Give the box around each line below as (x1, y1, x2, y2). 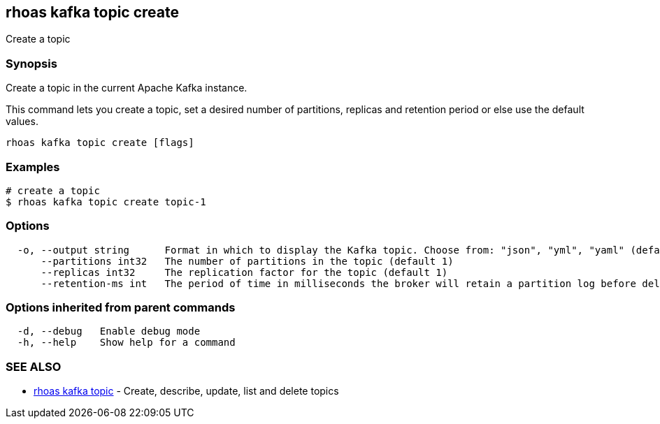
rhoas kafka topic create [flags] (6, 137, 194, 149)
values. (6, 115, 38, 128)
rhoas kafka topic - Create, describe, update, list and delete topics (34, 385, 339, 397)
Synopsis (6, 56, 57, 71)
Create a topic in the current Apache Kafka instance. (6, 82, 247, 94)
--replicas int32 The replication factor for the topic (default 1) (41, 266, 448, 278)
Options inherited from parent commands (6, 300, 236, 315)
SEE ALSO (6, 359, 62, 374)
